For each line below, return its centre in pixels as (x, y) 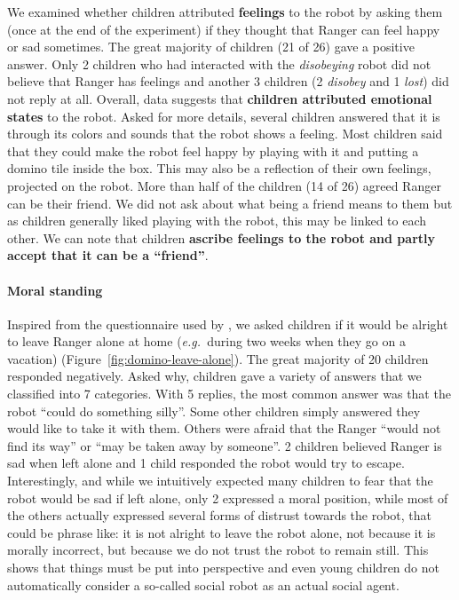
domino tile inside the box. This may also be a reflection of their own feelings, (219, 168)
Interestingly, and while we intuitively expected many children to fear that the (220, 481)
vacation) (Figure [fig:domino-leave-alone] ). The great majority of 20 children (218, 358)
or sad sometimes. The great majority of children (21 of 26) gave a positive (211, 47)
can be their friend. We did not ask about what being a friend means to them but (230, 203)
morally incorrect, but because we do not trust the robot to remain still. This (218, 550)
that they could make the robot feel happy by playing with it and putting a (213, 150)
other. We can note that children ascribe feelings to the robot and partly (221, 237)
